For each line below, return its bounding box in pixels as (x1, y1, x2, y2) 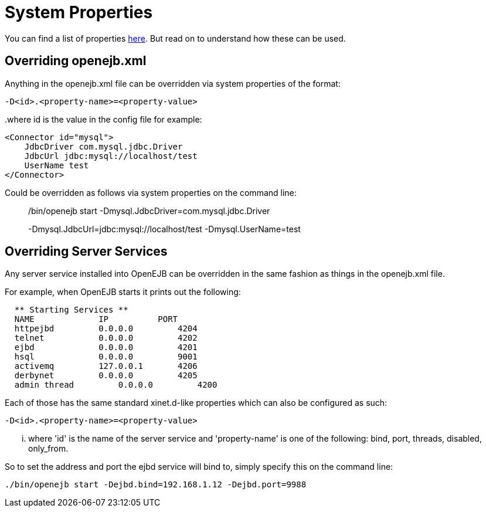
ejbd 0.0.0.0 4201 (14, 343, 198, 352)
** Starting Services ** (14, 305, 128, 315)
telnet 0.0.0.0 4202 (14, 333, 198, 343)
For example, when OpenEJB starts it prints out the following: (5, 287, 241, 297)
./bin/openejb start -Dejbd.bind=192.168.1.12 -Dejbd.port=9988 (5, 480, 307, 490)
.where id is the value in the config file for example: (5, 114, 202, 124)
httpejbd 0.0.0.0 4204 (14, 324, 198, 334)
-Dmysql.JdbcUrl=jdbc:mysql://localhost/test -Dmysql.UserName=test (28, 223, 301, 234)
